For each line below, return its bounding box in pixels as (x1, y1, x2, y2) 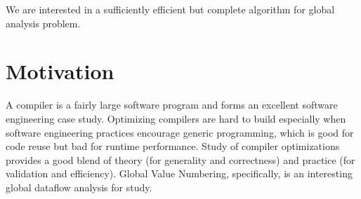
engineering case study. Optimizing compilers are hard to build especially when (6, 111, 346, 125)
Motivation (6, 57, 114, 85)
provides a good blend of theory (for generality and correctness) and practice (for (6, 152, 355, 167)
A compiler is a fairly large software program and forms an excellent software (6, 97, 338, 112)
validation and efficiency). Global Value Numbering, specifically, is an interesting (6, 166, 353, 181)
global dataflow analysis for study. (6, 179, 152, 194)
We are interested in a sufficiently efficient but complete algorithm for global (6, 2, 335, 16)
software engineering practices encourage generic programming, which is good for (6, 125, 354, 139)
